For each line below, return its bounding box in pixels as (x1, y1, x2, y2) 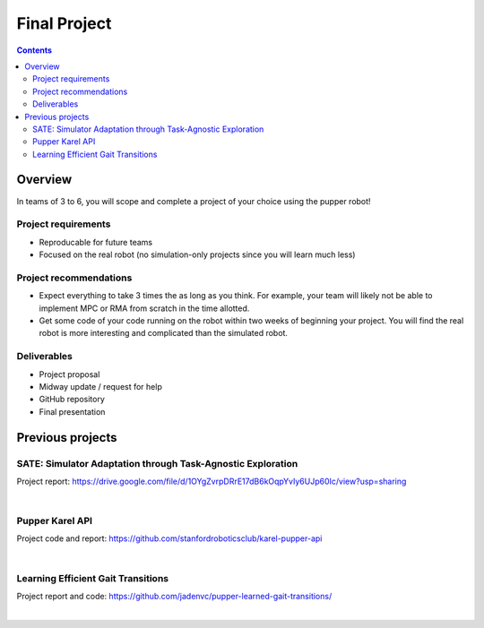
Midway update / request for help (39, 381, 163, 391)
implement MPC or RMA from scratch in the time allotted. (39, 303, 250, 314)
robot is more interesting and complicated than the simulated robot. (39, 328, 289, 339)
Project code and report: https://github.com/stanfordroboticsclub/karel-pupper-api (16, 533, 323, 544)
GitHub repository (39, 394, 105, 405)
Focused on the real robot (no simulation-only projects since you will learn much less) (39, 249, 356, 260)
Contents (16, 45, 53, 56)
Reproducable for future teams (39, 237, 152, 247)
